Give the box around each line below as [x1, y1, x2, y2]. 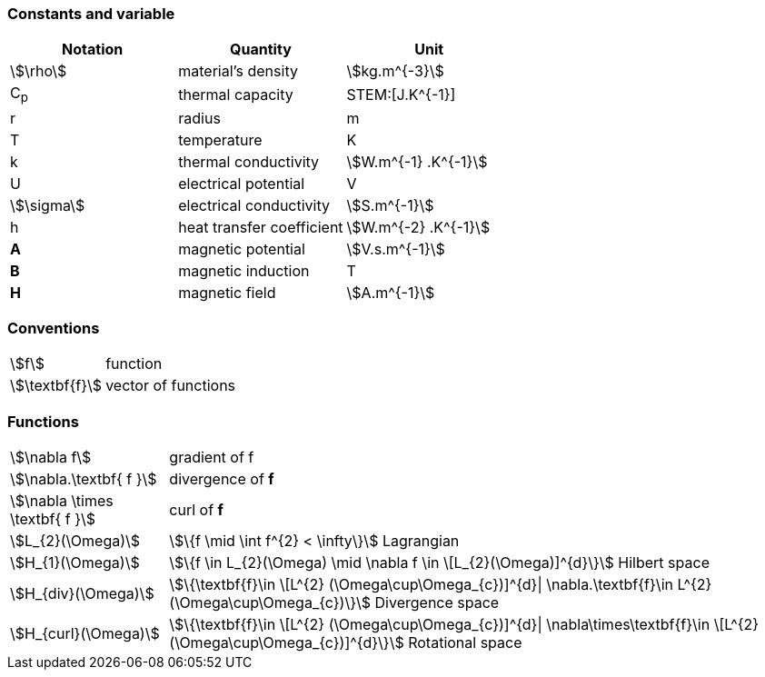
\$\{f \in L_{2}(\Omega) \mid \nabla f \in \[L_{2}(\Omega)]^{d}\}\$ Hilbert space [169, 553, 710, 572]
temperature [178, 130, 263, 149]
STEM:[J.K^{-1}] [346, 85, 456, 104]
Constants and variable [7, 5, 175, 23]
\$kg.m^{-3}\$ [346, 62, 444, 81]
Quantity [230, 40, 292, 59]
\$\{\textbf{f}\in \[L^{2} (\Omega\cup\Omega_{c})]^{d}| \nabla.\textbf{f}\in [169, 575, 673, 594]
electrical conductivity [178, 195, 330, 214]
